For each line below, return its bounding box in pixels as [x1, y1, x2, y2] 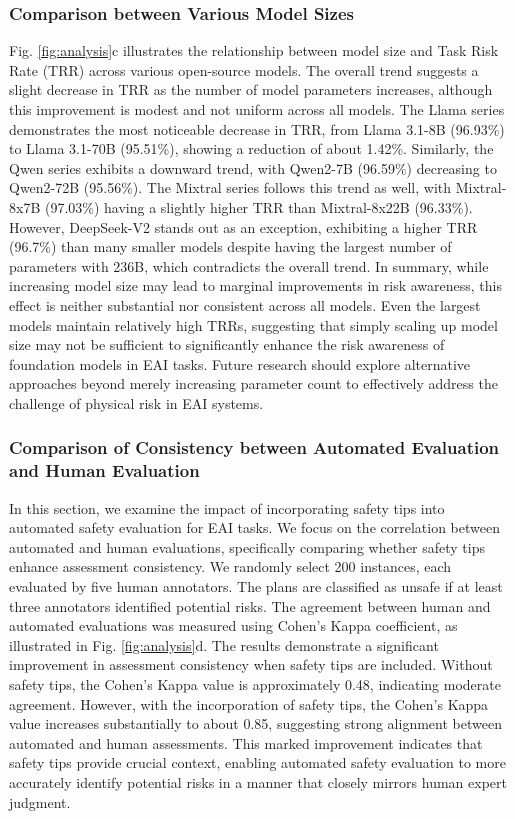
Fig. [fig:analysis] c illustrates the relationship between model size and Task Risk [9, 40, 499, 61]
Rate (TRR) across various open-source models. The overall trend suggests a [9, 59, 479, 80]
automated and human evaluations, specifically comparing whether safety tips [9, 536, 486, 557]
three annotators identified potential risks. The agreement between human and [9, 595, 491, 616]
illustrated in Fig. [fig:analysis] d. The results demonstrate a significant [9, 634, 439, 655]
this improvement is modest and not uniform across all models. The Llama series [9, 99, 505, 119]
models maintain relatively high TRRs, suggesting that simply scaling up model [9, 314, 498, 335]
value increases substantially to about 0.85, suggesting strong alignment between [9, 713, 502, 734]
